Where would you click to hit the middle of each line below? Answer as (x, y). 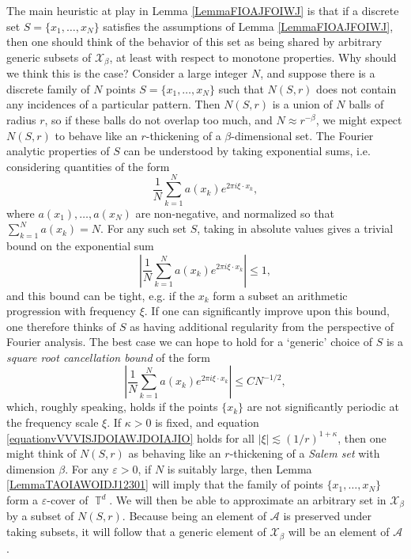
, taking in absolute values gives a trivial (295, 228)
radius (21, 120)
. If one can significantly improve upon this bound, (267, 311)
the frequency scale (53, 422)
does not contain (356, 88)
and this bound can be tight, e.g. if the (101, 295)
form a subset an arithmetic (280, 295)
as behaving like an (175, 453)
